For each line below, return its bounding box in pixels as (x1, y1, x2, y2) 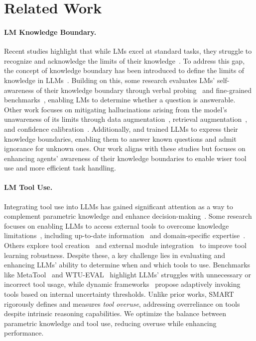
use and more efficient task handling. (4, 163, 116, 173)
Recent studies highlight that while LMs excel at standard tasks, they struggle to (4, 46, 252, 56)
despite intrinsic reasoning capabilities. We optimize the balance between (4, 308, 227, 319)
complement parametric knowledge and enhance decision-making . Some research (4, 211, 252, 221)
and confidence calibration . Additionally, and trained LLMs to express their (4, 123, 238, 134)
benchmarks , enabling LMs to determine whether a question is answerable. (4, 94, 236, 105)
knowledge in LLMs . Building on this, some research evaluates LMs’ (4, 75, 215, 85)
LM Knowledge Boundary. (4, 26, 97, 37)
